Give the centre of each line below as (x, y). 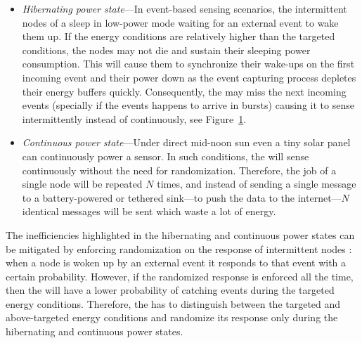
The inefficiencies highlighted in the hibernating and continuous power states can (180, 234)
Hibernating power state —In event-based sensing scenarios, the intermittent (185, 8)
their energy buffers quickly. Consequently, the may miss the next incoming (184, 91)
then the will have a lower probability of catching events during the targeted (170, 290)
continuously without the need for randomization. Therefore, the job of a (179, 170)
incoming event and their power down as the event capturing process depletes (189, 77)
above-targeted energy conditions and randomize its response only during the (172, 317)
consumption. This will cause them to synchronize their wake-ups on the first (188, 64)
